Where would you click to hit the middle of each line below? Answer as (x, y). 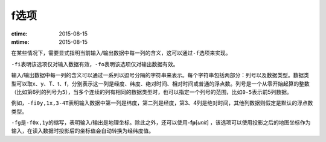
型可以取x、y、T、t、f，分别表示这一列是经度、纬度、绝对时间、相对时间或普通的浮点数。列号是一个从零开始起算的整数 (161, 84)
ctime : (19, 34)
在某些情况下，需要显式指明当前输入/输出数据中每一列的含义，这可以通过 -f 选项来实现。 (121, 53)
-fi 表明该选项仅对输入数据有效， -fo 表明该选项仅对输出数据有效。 (95, 64)
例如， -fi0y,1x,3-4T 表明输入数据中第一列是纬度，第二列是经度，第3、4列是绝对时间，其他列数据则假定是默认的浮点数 (162, 103)
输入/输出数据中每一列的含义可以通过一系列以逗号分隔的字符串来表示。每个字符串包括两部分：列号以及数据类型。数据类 (160, 75)
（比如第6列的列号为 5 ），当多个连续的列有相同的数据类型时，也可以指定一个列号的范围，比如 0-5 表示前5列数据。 (152, 92)
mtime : (20, 42)
